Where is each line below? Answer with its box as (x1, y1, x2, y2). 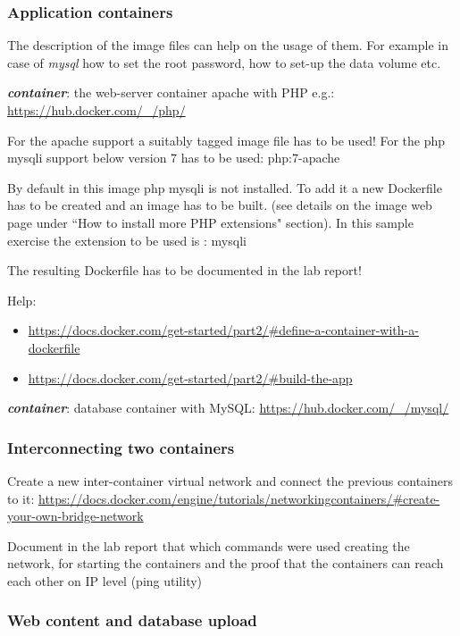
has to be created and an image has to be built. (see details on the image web (7, 196, 432, 214)
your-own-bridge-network (7, 506, 144, 525)
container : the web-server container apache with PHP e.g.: (7, 83, 335, 102)
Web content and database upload (7, 609, 257, 632)
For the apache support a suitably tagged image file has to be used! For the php (7, 130, 446, 149)
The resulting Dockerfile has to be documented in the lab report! (7, 261, 362, 280)
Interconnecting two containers (7, 436, 235, 458)
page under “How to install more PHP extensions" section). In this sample (7, 213, 414, 231)
